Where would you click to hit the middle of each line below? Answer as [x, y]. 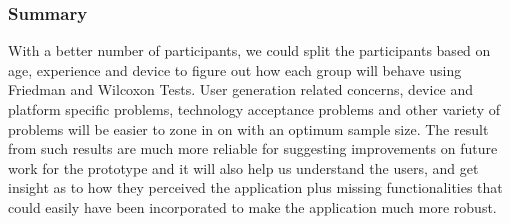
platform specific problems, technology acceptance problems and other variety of [254, 109]
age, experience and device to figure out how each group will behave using [235, 69]
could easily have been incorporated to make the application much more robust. [252, 206]
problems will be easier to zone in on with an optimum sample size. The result [248, 128]
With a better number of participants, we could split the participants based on [249, 50]
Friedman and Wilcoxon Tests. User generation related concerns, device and [241, 89]
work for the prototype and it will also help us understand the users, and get [243, 167]
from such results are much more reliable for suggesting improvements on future [253, 148]
